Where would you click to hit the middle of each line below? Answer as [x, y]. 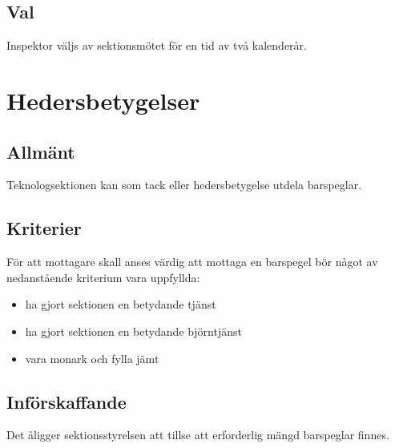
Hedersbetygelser [103, 100]
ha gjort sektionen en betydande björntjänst [133, 331]
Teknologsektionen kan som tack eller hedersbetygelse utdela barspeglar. [184, 185]
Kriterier [44, 228]
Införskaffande [67, 401]
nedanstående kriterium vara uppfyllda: [103, 277]
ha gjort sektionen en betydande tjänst [121, 304]
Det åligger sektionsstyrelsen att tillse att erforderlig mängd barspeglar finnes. [198, 435]
